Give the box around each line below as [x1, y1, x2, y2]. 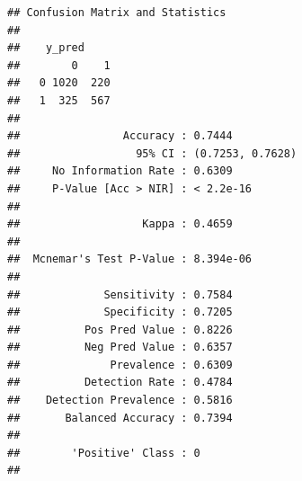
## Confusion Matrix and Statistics [7, 6, 226, 19]
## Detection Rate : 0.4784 [7, 376, 233, 389]
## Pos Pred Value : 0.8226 [7, 323, 233, 336]
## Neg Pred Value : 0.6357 [7, 341, 233, 354]
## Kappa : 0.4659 [7, 218, 233, 231]
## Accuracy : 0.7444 [7, 129, 233, 143]
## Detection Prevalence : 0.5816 [7, 394, 233, 407]
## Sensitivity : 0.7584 [7, 288, 233, 301]
